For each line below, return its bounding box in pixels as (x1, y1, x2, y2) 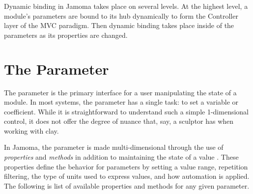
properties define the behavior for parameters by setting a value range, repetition (4, 161, 248, 171)
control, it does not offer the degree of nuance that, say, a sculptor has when (4, 116, 234, 126)
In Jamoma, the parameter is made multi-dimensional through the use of (4, 142, 224, 152)
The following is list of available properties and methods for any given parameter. (4, 180, 250, 191)
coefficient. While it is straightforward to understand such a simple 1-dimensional (4, 106, 249, 116)
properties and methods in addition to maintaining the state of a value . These (4, 152, 239, 162)
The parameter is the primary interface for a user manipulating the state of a (4, 87, 237, 97)
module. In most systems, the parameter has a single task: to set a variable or (4, 97, 239, 107)
